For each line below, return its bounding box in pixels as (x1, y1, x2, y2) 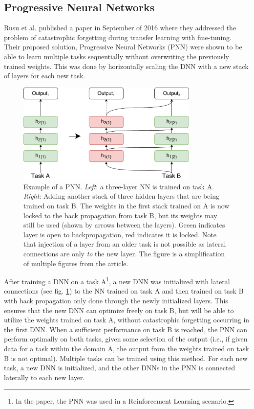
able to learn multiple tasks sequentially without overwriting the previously (4, 51, 229, 61)
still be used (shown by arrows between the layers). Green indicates (23, 220, 225, 230)
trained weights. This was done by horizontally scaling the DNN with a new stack (4, 61, 249, 71)
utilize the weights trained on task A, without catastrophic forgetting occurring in (4, 315, 250, 325)
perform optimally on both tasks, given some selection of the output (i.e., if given (4, 334, 248, 344)
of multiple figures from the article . (23, 258, 128, 268)
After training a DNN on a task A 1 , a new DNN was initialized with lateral (4, 275, 230, 286)
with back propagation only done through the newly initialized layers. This (4, 295, 228, 306)
